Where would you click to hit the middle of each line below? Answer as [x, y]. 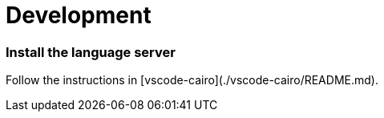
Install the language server [91, 52]
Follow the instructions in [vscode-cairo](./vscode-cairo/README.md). [192, 80]
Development [79, 15]
